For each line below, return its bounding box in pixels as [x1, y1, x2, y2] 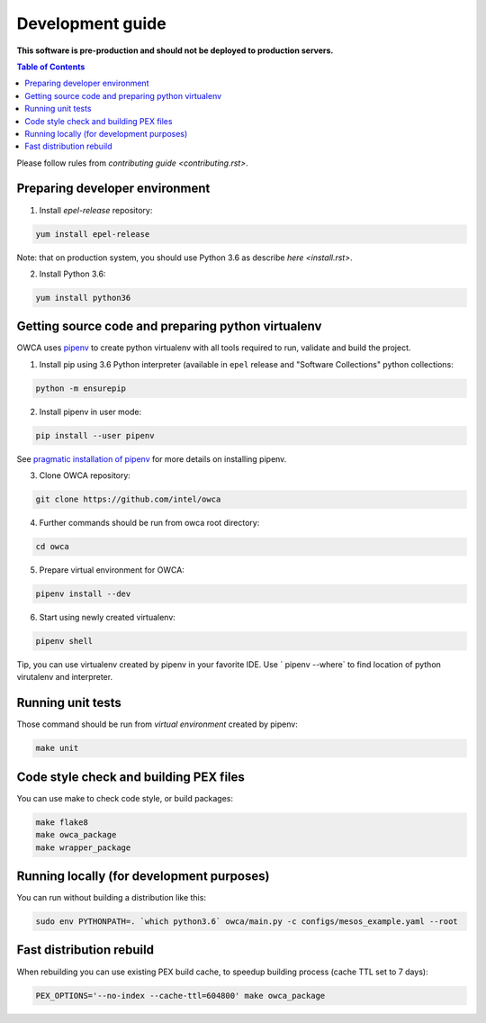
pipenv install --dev [35, 589, 131, 599]
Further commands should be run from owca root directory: [39, 518, 260, 529]
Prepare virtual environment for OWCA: [39, 565, 184, 575]
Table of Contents [16, 61, 85, 72]
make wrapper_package [35, 842, 131, 853]
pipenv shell [35, 636, 94, 647]
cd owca [35, 541, 69, 552]
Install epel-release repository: [39, 204, 153, 215]
